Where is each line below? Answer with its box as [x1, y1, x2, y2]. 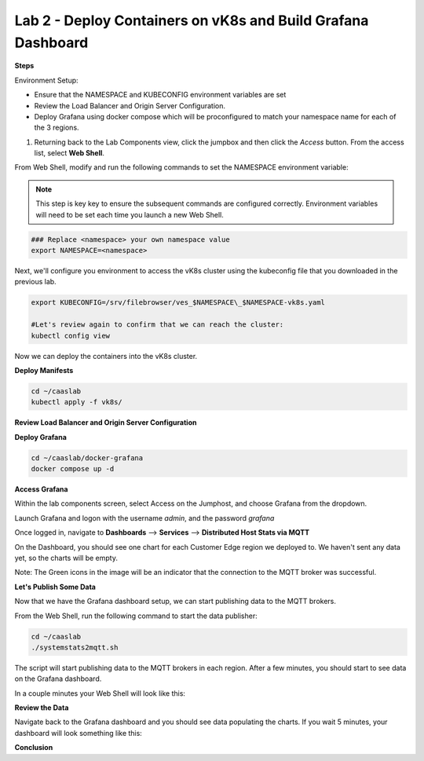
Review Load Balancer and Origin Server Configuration [14, 418, 197, 427]
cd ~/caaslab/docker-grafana [31, 453, 144, 463]
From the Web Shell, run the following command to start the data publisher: [14, 611, 258, 620]
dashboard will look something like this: [14, 728, 143, 737]
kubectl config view [31, 331, 110, 340]
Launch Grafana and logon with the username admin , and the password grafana [14, 513, 275, 522]
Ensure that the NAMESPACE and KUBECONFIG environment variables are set [34, 90, 287, 100]
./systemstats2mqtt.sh [31, 642, 119, 652]
